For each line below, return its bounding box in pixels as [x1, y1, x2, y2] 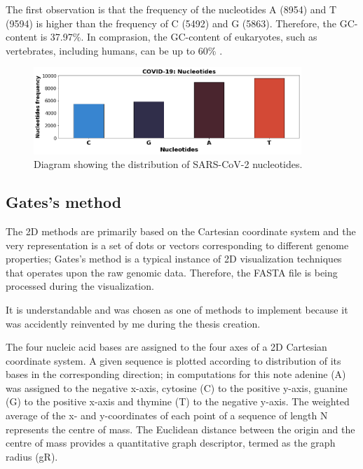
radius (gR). [6, 449, 58, 463]
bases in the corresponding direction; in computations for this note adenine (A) [6, 367, 346, 381]
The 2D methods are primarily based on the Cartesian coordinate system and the [6, 223, 356, 238]
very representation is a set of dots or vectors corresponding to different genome [6, 237, 349, 252]
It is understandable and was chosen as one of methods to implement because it [6, 302, 348, 316]
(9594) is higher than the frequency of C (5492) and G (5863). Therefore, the [6, 15, 337, 30]
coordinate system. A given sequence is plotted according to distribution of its [6, 353, 341, 367]
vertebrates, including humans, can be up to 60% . [6, 43, 223, 57]
